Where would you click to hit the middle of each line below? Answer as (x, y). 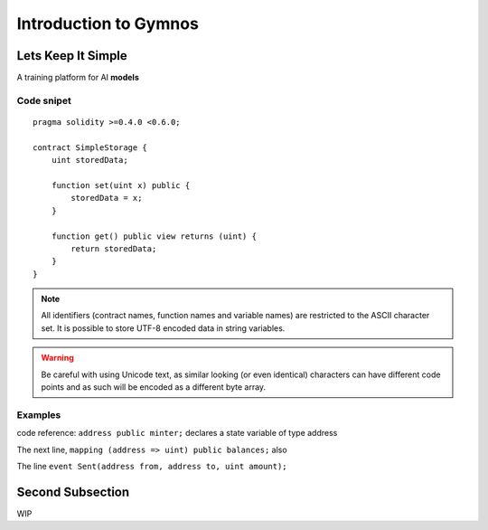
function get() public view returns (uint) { (154, 236)
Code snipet (44, 100)
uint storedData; (89, 160)
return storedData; (114, 248)
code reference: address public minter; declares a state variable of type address (177, 433)
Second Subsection (73, 492)
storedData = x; (107, 198)
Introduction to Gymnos (108, 24)
